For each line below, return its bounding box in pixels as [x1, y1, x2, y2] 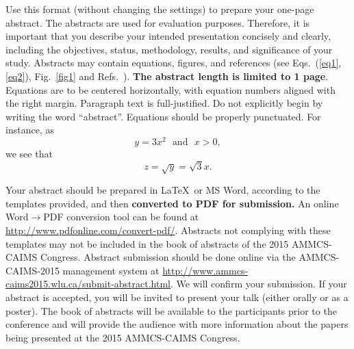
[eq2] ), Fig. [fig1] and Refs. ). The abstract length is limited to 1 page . [5, 68, 329, 83]
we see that [5, 146, 53, 161]
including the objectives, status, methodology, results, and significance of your [5, 42, 333, 56]
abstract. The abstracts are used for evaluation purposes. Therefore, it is [5, 15, 310, 29]
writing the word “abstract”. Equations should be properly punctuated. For [5, 109, 321, 123]
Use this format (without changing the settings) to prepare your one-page [5, 2, 314, 16]
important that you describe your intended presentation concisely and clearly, [5, 29, 331, 43]
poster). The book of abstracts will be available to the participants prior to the [5, 303, 337, 318]
